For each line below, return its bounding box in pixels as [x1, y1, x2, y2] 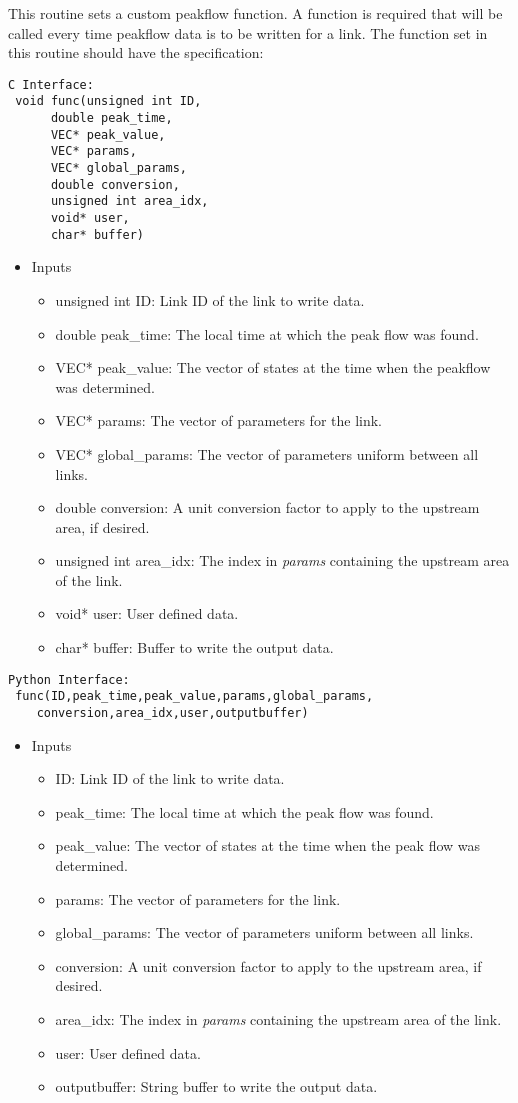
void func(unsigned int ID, [15, 94, 202, 109]
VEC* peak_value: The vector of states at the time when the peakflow [55, 357, 491, 378]
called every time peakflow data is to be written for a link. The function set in [8, 22, 488, 43]
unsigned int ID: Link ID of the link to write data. [55, 289, 365, 310]
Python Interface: [8, 672, 130, 687]
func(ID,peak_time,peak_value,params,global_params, [15, 689, 374, 704]
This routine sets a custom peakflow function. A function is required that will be [8, 3, 503, 23]
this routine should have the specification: [8, 42, 264, 63]
